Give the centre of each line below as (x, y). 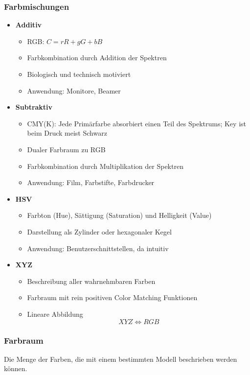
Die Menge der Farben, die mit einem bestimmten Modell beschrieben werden (121, 359)
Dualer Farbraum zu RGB (66, 149)
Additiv (29, 25)
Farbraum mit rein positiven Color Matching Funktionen (112, 297)
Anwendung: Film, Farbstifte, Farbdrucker (91, 182)
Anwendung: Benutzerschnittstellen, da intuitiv (98, 248)
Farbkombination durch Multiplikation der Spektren (105, 166)
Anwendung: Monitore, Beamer (74, 90)
